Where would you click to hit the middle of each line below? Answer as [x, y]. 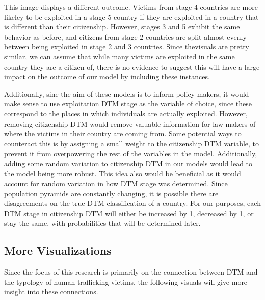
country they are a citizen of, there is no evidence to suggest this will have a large [132, 66]
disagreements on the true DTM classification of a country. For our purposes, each [132, 203]
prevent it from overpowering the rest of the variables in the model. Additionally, [131, 153]
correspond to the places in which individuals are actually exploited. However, [126, 113]
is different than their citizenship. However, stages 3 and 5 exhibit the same [122, 27]
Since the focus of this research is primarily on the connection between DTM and [131, 272]
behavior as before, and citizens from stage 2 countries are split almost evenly [125, 36]
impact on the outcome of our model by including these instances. [107, 77]
